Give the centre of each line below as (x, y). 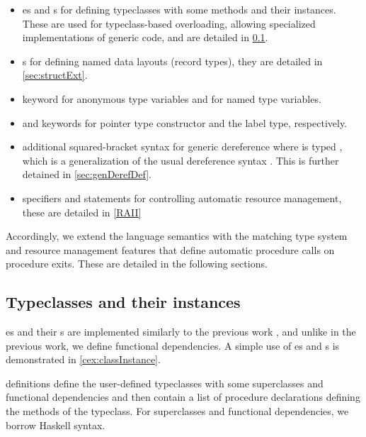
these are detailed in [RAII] (82, 212)
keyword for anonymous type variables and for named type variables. (172, 98)
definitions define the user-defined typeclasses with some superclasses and (165, 383)
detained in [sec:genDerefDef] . (87, 174)
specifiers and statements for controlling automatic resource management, (182, 198)
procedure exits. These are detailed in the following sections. (137, 264)
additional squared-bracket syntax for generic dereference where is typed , (182, 146)
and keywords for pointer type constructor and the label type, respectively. (185, 122)
